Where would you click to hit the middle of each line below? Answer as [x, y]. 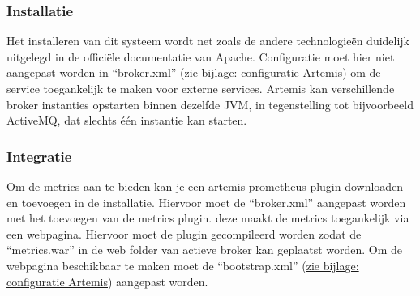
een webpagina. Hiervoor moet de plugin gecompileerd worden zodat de [184, 233]
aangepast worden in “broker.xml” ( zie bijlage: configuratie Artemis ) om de [194, 72]
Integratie [39, 156]
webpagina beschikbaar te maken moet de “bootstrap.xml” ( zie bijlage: [183, 265]
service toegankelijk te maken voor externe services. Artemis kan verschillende [201, 88]
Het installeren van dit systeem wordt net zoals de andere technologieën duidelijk [208, 41]
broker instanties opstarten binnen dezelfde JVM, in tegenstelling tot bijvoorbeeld [210, 104]
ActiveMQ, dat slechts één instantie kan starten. [127, 120]
